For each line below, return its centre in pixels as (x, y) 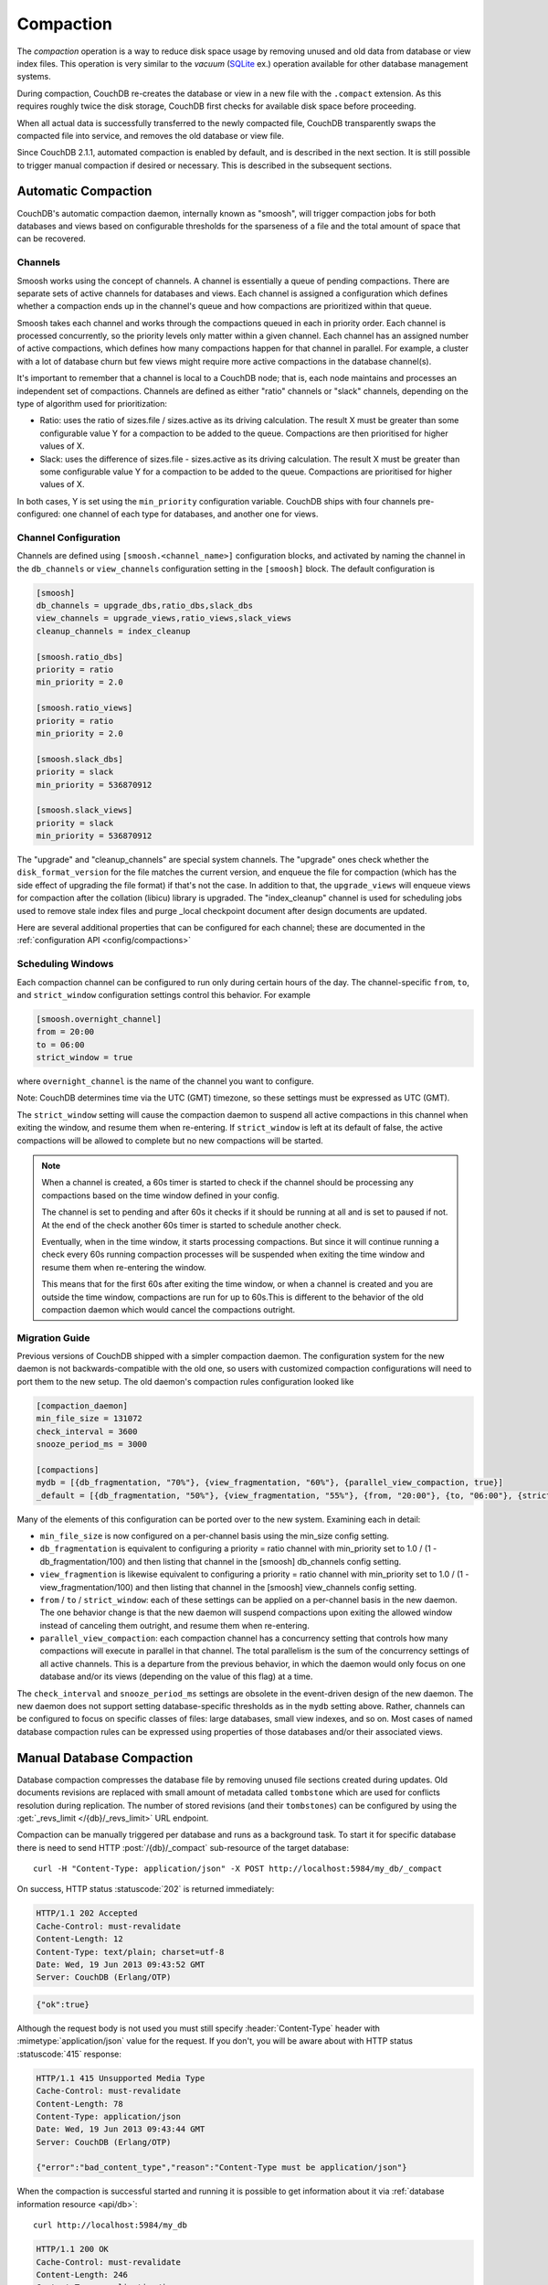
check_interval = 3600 (87, 1431)
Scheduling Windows (65, 964)
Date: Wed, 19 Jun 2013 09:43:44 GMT (121, 2129)
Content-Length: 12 (79, 1939)
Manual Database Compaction (105, 1758)
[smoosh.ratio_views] (84, 708)
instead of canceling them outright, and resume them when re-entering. (174, 1625)
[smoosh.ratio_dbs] (79, 657)
